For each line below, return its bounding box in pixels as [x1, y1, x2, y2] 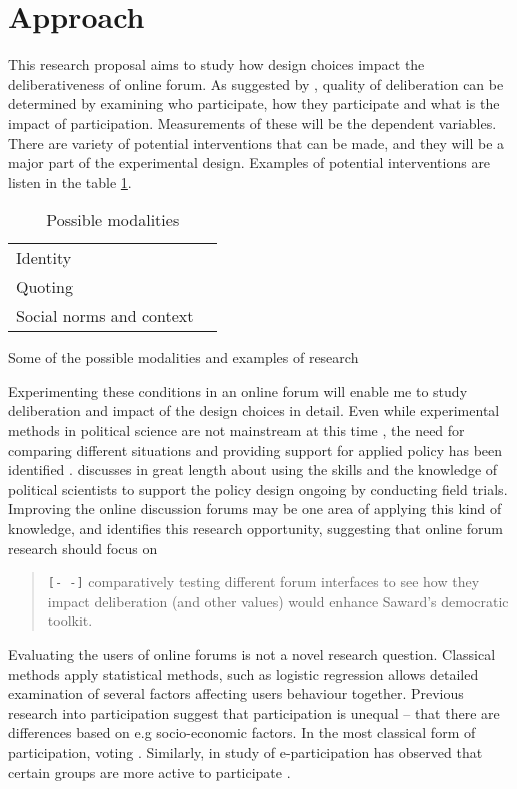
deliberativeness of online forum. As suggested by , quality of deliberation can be [8, 73, 504, 94]
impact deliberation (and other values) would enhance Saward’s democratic [47, 590, 509, 611]
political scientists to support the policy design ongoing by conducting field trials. [8, 478, 508, 499]
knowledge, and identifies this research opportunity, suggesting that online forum [8, 518, 503, 539]
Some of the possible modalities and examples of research [8, 347, 359, 368]
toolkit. [47, 610, 93, 631]
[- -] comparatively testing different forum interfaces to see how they [47, 571, 480, 592]
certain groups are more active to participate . [8, 761, 291, 782]
